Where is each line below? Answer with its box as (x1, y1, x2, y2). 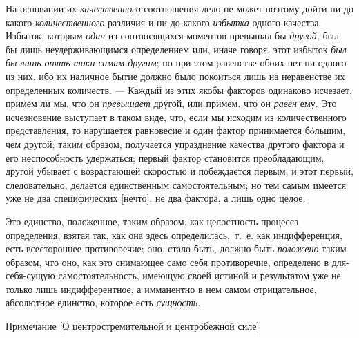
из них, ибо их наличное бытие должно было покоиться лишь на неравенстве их (6, 68, 345, 83)
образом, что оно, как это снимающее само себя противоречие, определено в (6, 254, 329, 269)
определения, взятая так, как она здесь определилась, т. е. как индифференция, (6, 227, 342, 242)
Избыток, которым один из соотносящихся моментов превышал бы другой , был (6, 28, 339, 43)
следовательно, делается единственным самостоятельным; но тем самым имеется (6, 177, 347, 191)
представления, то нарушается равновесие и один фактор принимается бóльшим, (6, 123, 346, 138)
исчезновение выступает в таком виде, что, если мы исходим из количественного (6, 109, 347, 124)
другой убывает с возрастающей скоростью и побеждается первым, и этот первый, (6, 164, 353, 178)
